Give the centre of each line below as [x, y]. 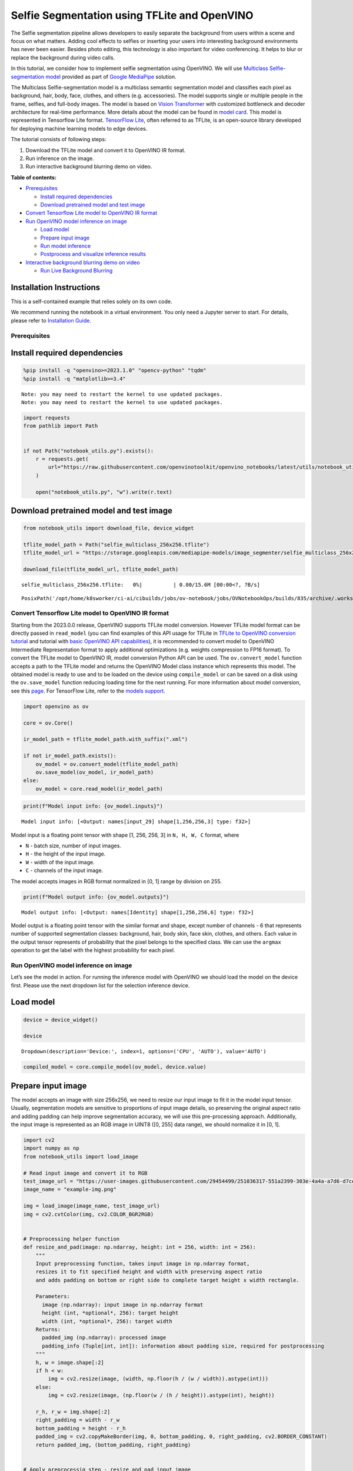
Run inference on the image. [60, 158]
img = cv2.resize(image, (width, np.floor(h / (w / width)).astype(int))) [158, 1379]
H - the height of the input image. [66, 854]
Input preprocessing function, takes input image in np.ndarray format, [143, 1263]
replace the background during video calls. [63, 57]
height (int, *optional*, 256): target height [110, 1313]
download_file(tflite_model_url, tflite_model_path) [101, 570]
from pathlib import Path [61, 426]
